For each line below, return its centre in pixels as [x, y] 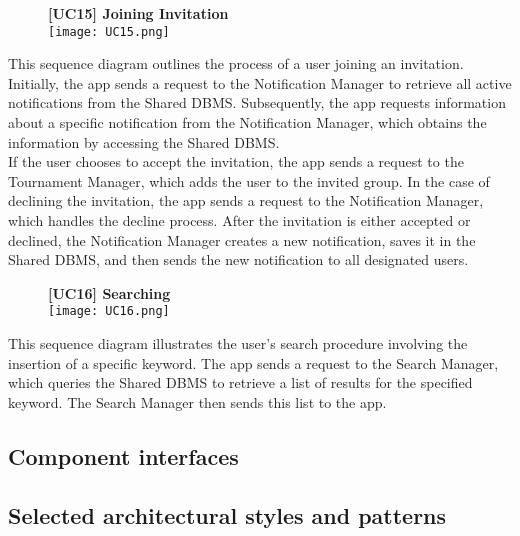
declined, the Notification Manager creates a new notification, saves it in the [242, 239]
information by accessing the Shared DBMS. [144, 141]
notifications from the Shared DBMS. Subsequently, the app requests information [257, 102]
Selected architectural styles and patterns [227, 514]
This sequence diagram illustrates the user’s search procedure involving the [238, 343]
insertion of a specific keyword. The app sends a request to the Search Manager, [253, 362]
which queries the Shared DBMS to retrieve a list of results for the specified [240, 382]
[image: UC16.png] [109, 311]
